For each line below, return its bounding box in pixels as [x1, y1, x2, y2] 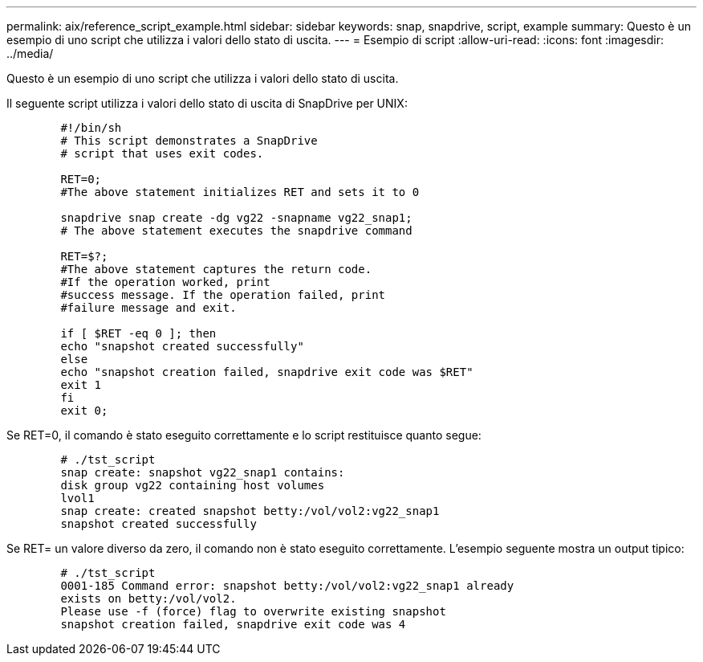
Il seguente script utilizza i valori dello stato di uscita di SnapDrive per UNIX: [6, 96, 408, 110]
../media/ [6, 47, 54, 60]
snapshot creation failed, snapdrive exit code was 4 [60, 618, 406, 631]
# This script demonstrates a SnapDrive [60, 134, 318, 147]
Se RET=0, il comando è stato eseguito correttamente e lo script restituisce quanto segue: [6, 428, 482, 442]
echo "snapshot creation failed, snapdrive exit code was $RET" [60, 366, 473, 378]
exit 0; [60, 404, 108, 417]
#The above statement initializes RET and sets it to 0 [60, 186, 420, 198]
